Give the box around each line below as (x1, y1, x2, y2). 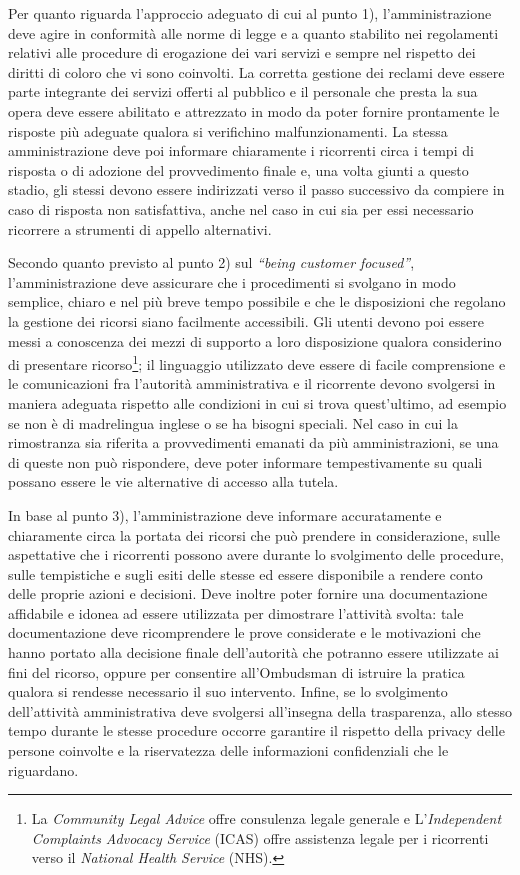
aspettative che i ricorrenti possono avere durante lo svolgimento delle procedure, (8, 544, 505, 565)
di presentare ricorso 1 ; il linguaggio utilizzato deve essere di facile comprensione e (8, 351, 506, 374)
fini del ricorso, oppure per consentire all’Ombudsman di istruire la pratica (8, 661, 465, 682)
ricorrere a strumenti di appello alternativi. (8, 218, 272, 239)
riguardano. (8, 759, 79, 780)
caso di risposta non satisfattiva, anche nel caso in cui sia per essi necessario (8, 198, 474, 219)
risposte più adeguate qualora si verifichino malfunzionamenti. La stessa (8, 120, 448, 141)
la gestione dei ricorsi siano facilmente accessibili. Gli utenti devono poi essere (8, 310, 484, 331)
